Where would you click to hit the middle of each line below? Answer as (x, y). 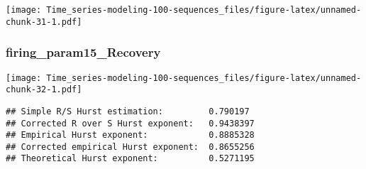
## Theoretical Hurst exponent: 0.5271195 (130, 159)
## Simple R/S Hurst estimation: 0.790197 (128, 111)
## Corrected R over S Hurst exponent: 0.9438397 (130, 123)
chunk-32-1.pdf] (44, 90)
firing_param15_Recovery (83, 52)
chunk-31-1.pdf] (44, 22)
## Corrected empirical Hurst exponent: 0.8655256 (130, 147)
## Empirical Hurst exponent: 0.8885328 (130, 135)
